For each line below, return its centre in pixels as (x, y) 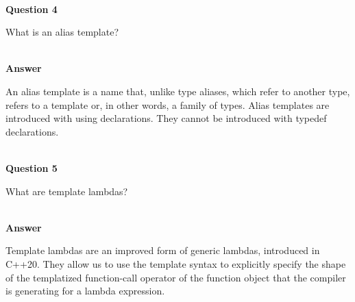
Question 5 (32, 167)
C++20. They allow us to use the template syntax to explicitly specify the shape (176, 263)
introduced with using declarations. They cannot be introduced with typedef (166, 118)
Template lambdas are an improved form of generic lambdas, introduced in (163, 250)
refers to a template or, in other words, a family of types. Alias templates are (168, 104)
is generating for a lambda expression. (85, 291)
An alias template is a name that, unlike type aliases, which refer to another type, (178, 91)
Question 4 (32, 9)
